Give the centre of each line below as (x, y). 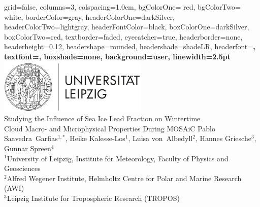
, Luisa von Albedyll (160, 138)
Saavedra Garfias (31, 138)
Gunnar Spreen (28, 148)
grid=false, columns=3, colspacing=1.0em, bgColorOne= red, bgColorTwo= (122, 7)
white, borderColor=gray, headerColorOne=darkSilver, (89, 16)
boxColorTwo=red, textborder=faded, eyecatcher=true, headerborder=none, (123, 36)
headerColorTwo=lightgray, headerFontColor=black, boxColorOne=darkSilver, (127, 27)
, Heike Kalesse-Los (95, 138)
